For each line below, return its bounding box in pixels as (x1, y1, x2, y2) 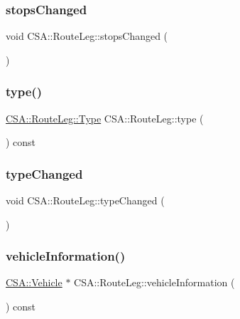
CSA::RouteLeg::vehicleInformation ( (74, 275, 235, 290)
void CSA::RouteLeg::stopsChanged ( (6, 28, 168, 43)
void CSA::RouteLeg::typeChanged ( (6, 193, 165, 208)
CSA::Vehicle (6, 275, 62, 290)
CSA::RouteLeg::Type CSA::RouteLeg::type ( (6, 110, 204, 125)
